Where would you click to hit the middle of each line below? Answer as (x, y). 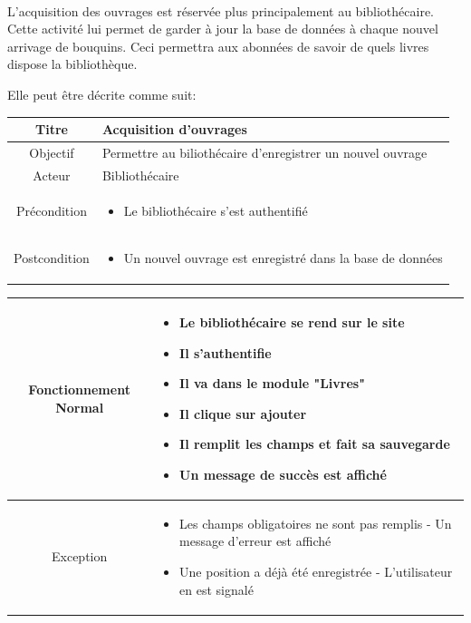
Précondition (51, 210)
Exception (80, 556)
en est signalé (216, 589)
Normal (80, 407)
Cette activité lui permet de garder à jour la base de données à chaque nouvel (223, 29)
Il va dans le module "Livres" (272, 383)
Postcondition (52, 258)
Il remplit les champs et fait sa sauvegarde (315, 444)
